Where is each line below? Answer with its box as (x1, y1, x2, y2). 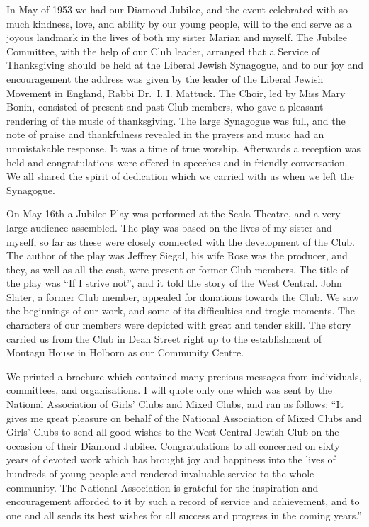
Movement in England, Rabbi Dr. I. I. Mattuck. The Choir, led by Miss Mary (6, 85, 346, 100)
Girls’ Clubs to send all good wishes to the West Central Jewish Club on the (6, 424, 339, 439)
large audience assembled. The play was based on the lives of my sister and (6, 220, 332, 234)
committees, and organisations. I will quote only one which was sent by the (6, 382, 333, 397)
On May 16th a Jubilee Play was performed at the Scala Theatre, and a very (6, 206, 341, 221)
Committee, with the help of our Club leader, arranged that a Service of (6, 43, 320, 58)
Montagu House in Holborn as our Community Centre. (6, 345, 244, 360)
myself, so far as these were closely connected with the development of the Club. (6, 234, 355, 249)
